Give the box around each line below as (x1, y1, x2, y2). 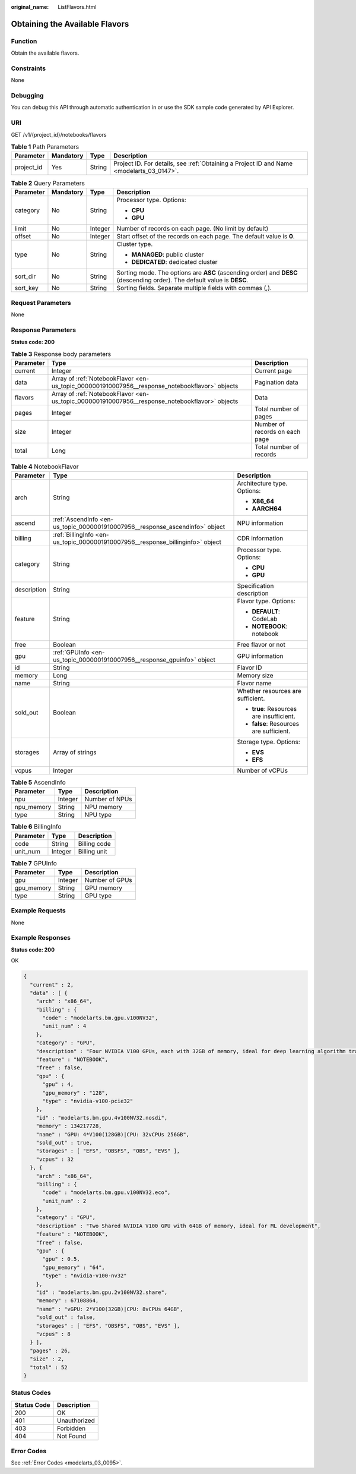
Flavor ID (237, 663, 262, 672)
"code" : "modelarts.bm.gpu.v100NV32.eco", (42, 1189, 171, 1196)
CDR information (237, 534, 284, 542)
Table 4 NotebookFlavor (11, 462, 80, 471)
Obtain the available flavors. (11, 49, 80, 56)
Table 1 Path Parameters (11, 143, 80, 151)
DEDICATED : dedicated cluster (131, 257, 218, 266)
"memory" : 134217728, (36, 1123, 102, 1129)
